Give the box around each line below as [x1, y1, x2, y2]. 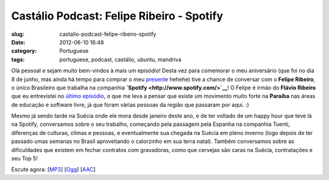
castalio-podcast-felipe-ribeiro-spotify [59, 30, 157, 38]
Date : [11, 38, 26, 46]
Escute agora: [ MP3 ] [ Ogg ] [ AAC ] [11, 166, 96, 173]
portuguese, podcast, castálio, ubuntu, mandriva [59, 55, 182, 63]
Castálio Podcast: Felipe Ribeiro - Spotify [11, 9, 224, 22]
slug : [11, 30, 24, 38]
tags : [11, 55, 25, 63]
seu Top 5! [11, 155, 38, 162]
